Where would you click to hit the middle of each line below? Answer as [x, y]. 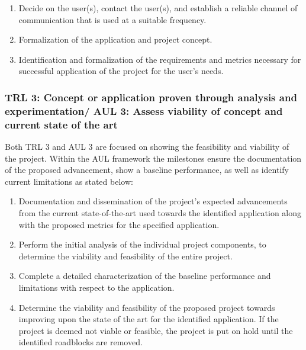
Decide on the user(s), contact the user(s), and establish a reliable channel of [158, 8]
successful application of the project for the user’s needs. [121, 71]
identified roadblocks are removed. [80, 342]
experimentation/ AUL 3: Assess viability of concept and [144, 110]
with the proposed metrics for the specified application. [119, 224]
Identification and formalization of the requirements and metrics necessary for [160, 59]
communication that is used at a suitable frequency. [112, 19]
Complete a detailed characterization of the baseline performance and [145, 276]
